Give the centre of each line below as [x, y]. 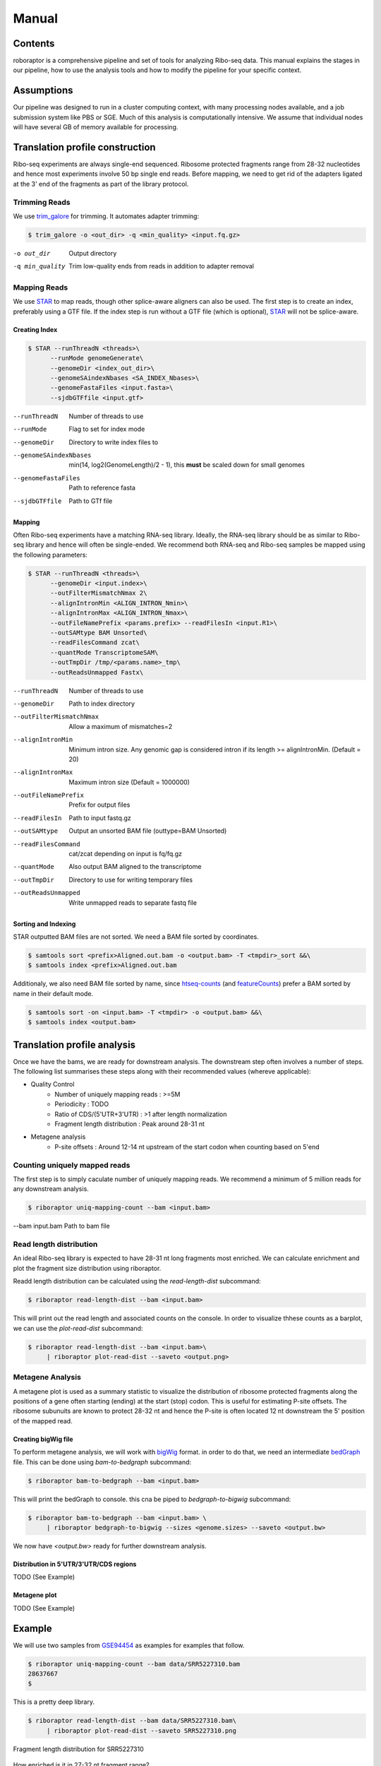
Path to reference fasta [102, 488]
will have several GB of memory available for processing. [96, 127]
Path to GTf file [91, 501]
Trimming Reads [42, 202]
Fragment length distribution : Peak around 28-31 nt [129, 1124]
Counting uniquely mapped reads [72, 1165]
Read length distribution [55, 1244]
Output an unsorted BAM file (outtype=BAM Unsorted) [148, 831]
